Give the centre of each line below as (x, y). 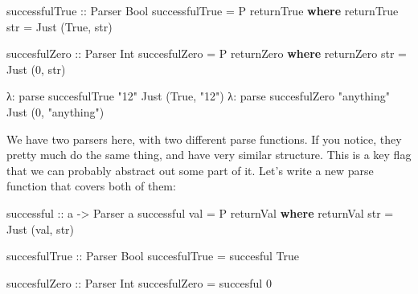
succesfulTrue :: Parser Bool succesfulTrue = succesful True (153, 256)
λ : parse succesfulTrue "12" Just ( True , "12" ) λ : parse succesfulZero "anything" (198, 96)
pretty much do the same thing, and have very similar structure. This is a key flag (209, 155)
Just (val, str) (41, 229)
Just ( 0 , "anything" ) (55, 111)
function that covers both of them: (91, 186)
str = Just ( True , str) (59, 26)
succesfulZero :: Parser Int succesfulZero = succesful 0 (139, 282)
